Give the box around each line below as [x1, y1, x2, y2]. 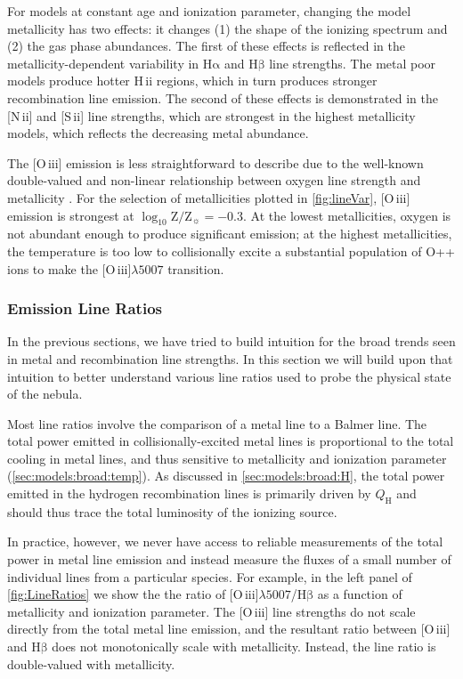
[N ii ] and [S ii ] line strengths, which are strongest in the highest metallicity [7, 106, 416, 125]
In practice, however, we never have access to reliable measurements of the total [7, 532, 443, 551]
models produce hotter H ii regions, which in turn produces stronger [7, 71, 378, 90]
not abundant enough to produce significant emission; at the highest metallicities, [7, 224, 452, 243]
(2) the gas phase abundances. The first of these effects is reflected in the [7, 36, 405, 55]
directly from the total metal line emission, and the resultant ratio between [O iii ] [7, 619, 451, 638]
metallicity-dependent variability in [7, 53, 199, 72]
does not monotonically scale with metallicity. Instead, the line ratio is [52, 637, 436, 656]
